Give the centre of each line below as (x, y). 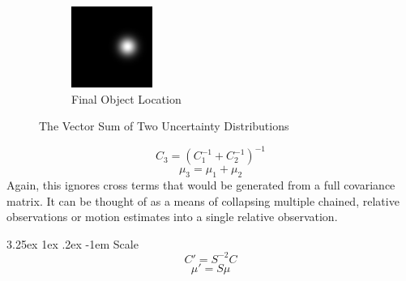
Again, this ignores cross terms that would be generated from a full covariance (201, 185)
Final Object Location (126, 98)
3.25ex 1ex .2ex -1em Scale (73, 243)
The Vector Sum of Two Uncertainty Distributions (164, 126)
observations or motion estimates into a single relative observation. (172, 217)
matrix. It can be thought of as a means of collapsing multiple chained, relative (203, 200)
